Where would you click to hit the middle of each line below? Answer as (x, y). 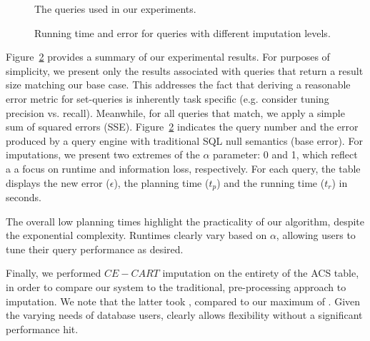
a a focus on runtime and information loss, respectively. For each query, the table (183, 168)
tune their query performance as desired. (95, 249)
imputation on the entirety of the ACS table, (261, 273)
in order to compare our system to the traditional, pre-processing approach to (176, 286)
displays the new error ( (58, 182)
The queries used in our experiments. (115, 9)
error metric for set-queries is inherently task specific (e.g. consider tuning (167, 98)
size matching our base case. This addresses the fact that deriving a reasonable (178, 85)
